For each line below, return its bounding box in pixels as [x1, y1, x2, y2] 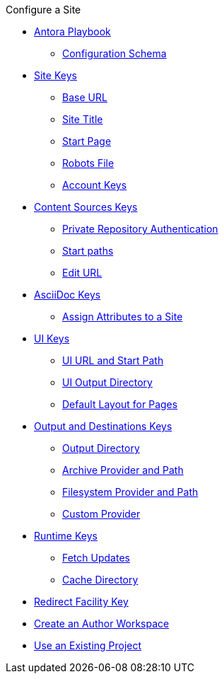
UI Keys [34, 332, 70, 344]
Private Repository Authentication [62, 223, 218, 235]
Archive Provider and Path [62, 464, 184, 476]
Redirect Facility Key [34, 596, 129, 608]
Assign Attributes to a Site [62, 311, 183, 323]
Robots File [62, 157, 114, 169]
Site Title [62, 113, 103, 125]
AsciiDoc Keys [34, 289, 101, 301]
